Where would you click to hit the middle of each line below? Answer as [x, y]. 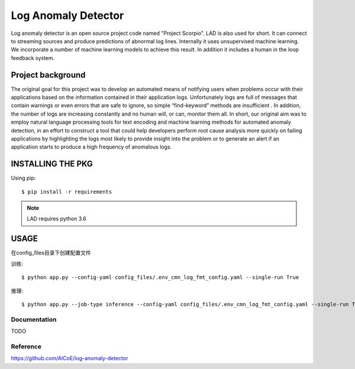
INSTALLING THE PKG [52, 164]
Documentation [34, 319]
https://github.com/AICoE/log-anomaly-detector [70, 358]
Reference [26, 346]
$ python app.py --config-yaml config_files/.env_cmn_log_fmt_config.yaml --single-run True [160, 277]
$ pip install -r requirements [67, 192]
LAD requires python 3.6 [57, 219]
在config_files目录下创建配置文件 [51, 253]
